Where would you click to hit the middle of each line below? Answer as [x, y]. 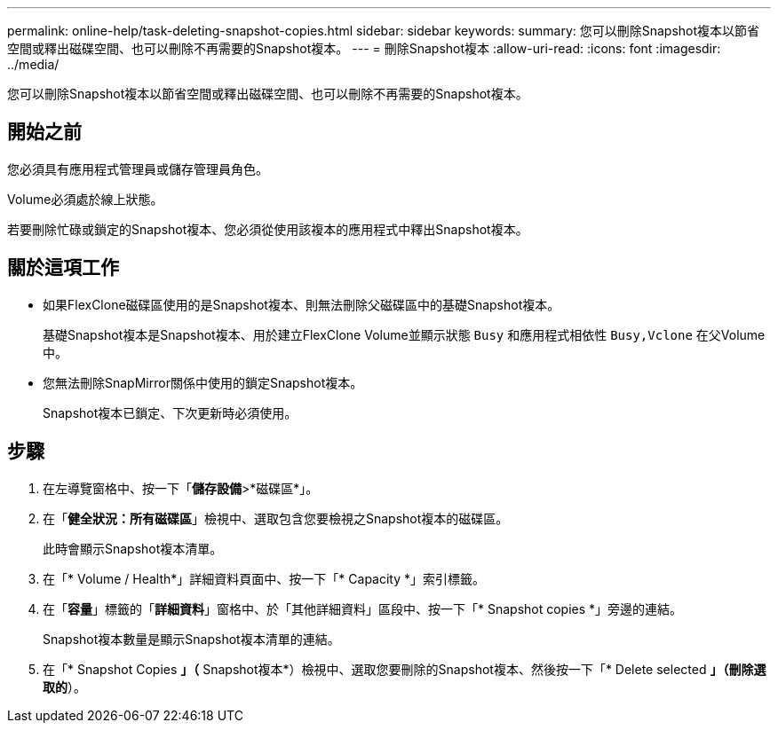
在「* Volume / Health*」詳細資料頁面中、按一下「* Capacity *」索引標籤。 [264, 578]
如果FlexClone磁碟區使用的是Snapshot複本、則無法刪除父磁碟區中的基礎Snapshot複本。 [302, 304]
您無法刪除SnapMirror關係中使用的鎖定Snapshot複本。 [203, 382]
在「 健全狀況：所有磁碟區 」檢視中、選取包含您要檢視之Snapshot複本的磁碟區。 [276, 518]
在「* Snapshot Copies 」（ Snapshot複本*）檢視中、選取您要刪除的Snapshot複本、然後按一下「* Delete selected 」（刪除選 [405, 669]
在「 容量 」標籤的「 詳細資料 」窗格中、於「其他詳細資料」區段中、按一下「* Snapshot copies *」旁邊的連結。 [363, 608]
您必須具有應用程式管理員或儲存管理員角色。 [138, 169]
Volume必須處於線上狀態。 [85, 199]
